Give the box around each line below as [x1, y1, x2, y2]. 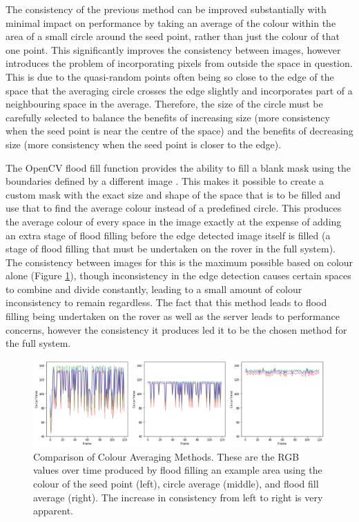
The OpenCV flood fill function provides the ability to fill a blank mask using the [6, 160, 351, 174]
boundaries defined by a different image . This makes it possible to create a [6, 174, 324, 188]
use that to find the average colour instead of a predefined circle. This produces [6, 201, 342, 215]
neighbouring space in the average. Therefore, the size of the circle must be [6, 97, 323, 111]
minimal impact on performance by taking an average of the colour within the [6, 15, 336, 30]
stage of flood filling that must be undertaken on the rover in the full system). [6, 241, 336, 256]
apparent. [33, 503, 74, 518]
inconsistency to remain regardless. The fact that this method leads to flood [6, 295, 327, 310]
